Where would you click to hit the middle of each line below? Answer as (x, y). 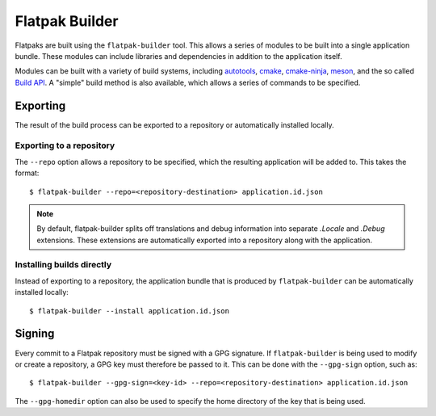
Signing (35, 334)
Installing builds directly (63, 265)
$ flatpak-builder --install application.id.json (130, 311)
